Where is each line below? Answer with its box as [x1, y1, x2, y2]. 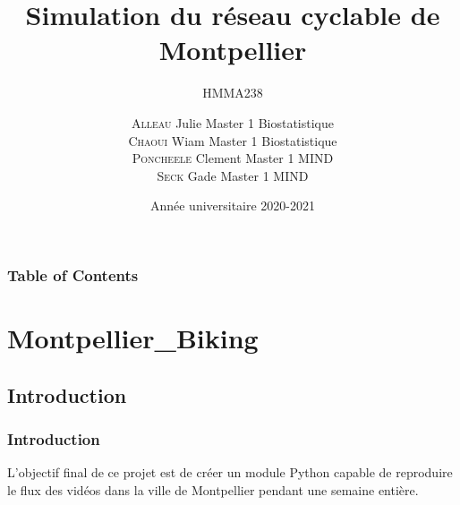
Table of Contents [7, 263, 139, 286]
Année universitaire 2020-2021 [149, 196, 316, 215]
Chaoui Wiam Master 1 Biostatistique [128, 131, 337, 150]
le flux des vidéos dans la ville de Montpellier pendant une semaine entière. [7, 480, 419, 499]
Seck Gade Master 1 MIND [157, 166, 309, 184]
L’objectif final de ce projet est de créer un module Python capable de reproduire [7, 463, 453, 482]
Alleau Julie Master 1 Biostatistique [131, 113, 334, 132]
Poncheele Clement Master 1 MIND [132, 149, 334, 167]
